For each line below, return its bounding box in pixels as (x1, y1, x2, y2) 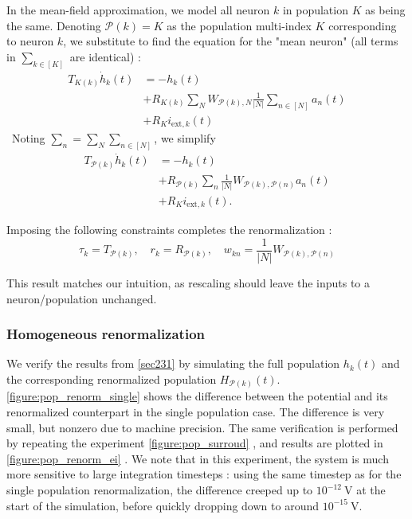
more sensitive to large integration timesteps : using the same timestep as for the (6, 466, 402, 482)
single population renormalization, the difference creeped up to (6, 482, 313, 498)
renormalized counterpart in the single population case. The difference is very (6, 404, 385, 420)
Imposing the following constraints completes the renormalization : (6, 221, 332, 238)
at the (356, 482, 386, 498)
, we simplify (154, 130, 216, 146)
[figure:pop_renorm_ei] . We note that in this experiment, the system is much (6, 450, 389, 466)
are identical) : (69, 48, 141, 64)
